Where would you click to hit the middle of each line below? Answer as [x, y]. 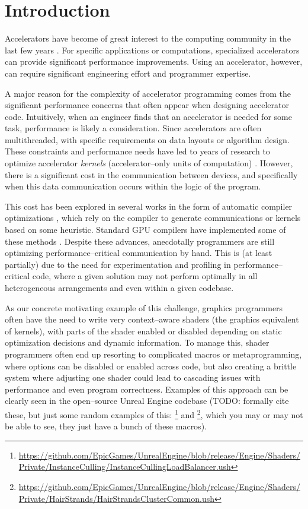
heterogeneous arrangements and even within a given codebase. [119, 287]
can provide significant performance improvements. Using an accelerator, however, [154, 61]
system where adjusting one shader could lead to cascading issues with [133, 377]
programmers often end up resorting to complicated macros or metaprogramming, [153, 354]
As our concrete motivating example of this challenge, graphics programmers [144, 307]
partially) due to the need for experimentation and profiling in [118, 264]
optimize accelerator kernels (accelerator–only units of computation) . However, [149, 163]
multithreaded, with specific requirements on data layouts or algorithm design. [147, 139]
